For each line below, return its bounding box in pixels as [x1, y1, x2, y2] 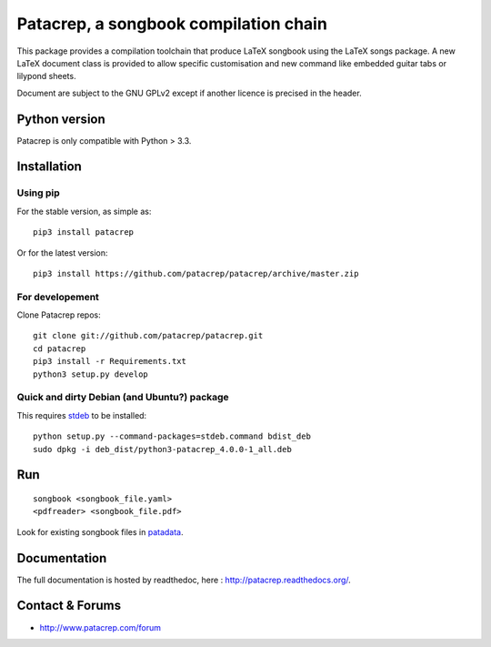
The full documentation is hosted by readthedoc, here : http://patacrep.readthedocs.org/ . [16, 574, 352, 585]
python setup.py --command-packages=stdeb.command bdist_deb [33, 431, 311, 441]
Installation [16, 159, 82, 175]
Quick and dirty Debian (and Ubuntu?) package [16, 391, 229, 404]
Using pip [16, 187, 61, 199]
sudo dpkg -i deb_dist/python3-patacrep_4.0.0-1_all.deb [33, 444, 293, 454]
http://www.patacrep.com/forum [39, 622, 162, 632]
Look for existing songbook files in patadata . [16, 526, 184, 537]
